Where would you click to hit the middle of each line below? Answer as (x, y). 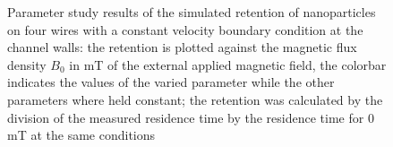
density (27, 64)
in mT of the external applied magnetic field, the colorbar (228, 64)
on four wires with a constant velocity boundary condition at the (185, 29)
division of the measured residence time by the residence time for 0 (191, 117)
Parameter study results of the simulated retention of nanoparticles (192, 12)
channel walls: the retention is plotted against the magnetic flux (182, 47)
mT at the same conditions (81, 135)
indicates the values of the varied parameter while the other (171, 82)
